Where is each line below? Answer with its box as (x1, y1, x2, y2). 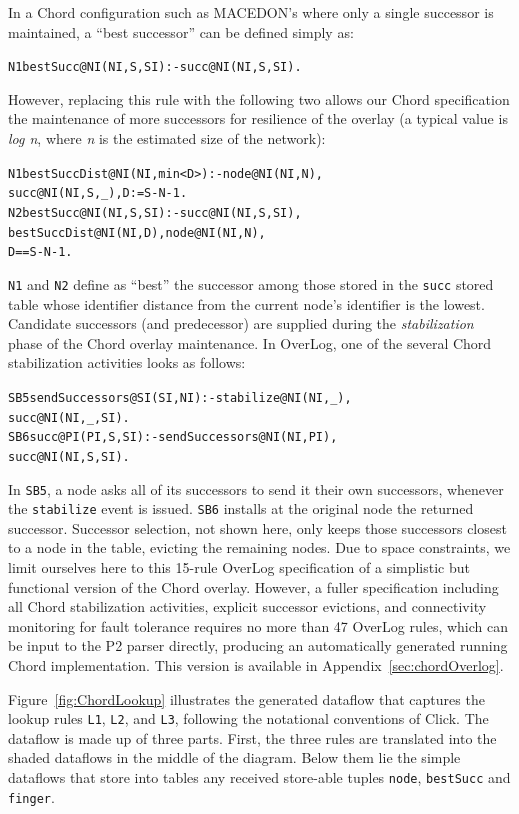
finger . (8, 786, 55, 807)
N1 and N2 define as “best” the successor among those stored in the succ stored (8, 273, 494, 294)
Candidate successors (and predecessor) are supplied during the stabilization (8, 313, 474, 334)
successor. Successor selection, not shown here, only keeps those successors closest (8, 517, 507, 538)
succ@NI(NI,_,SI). (8, 410, 130, 425)
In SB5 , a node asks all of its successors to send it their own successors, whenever (8, 478, 504, 499)
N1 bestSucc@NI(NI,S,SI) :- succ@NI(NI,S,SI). (8, 60, 302, 75)
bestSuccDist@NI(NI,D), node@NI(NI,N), (8, 225, 266, 240)
